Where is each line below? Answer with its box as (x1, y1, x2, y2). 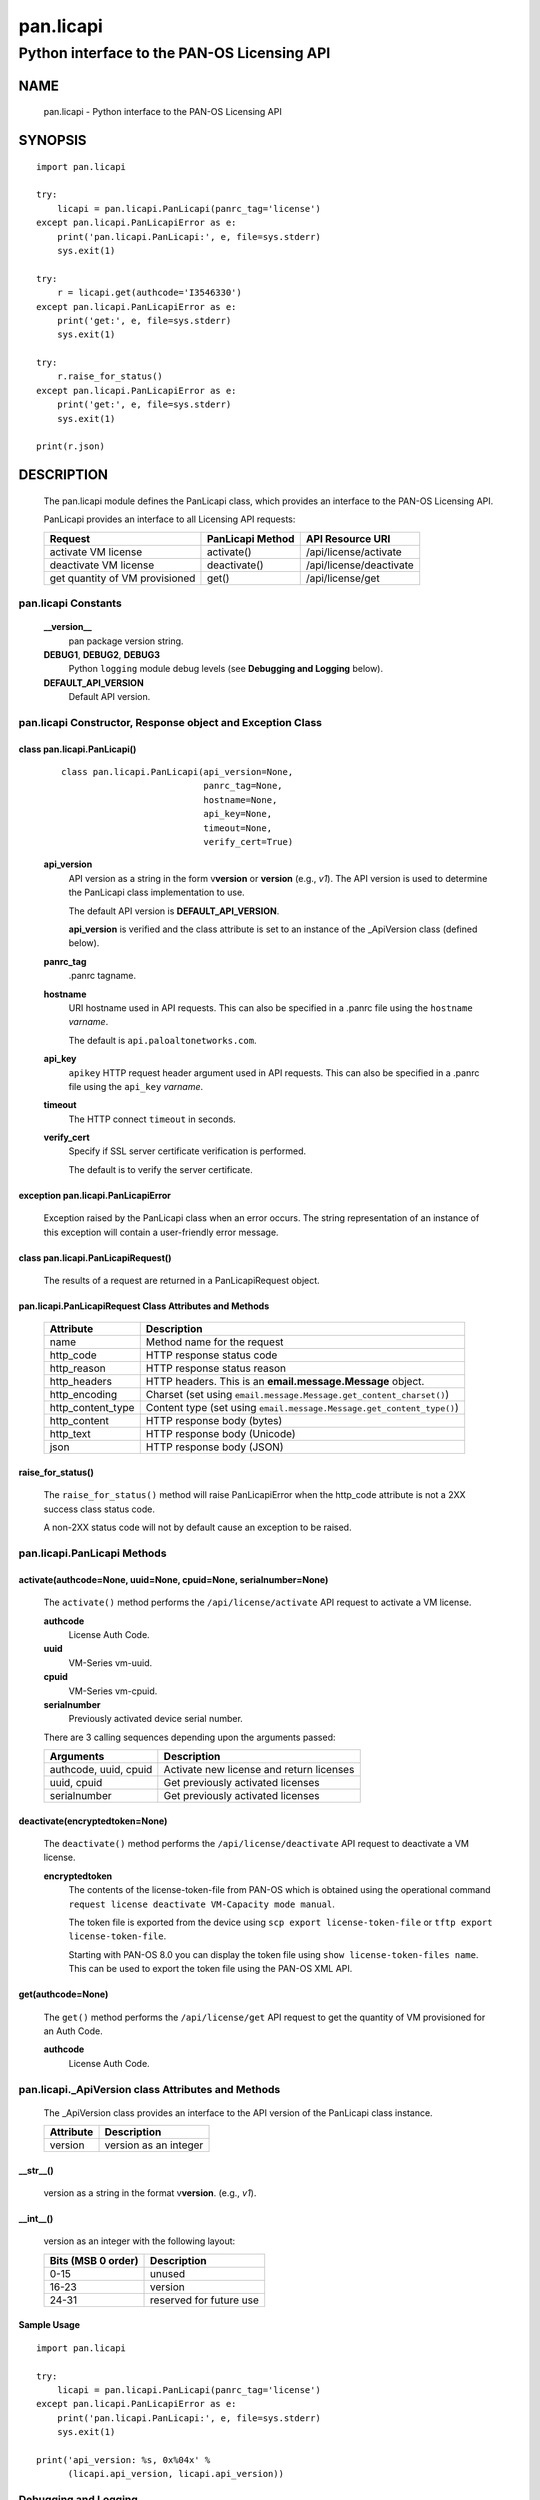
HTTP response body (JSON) (145, 1440, 284, 1454)
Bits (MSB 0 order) (49, 2253, 139, 2267)
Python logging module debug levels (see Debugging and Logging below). (68, 663, 384, 675)
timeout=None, (203, 822, 273, 834)
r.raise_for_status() (56, 371, 164, 382)
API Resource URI (305, 531, 391, 545)
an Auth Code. (43, 2025, 104, 2037)
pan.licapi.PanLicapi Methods (18, 1546, 167, 1560)
